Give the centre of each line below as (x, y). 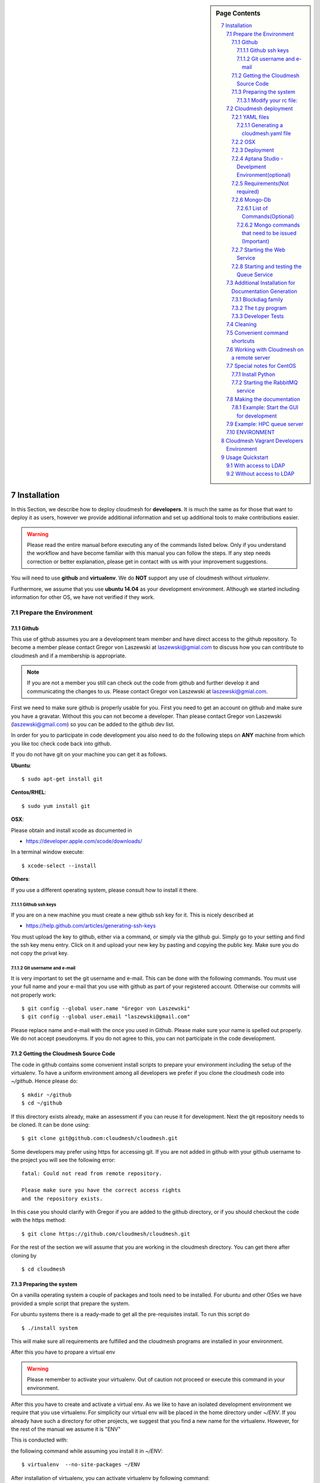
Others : (20, 879)
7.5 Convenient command (257, 333)
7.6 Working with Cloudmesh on (265, 349)
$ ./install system (50, 1328)
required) (248, 192)
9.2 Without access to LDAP (260, 474)
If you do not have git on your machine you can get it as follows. (89, 755)
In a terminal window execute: (47, 852)
